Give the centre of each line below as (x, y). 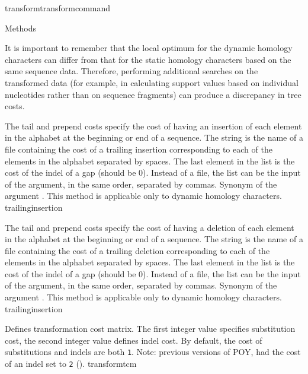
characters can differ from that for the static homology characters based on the (148, 59)
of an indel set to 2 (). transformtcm (71, 364)
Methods (20, 28)
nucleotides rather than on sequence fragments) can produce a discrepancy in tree (153, 94)
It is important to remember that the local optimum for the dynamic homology (149, 48)
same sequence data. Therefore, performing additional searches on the (131, 71)
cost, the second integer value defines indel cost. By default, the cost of (134, 340)
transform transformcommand (58, 8)
